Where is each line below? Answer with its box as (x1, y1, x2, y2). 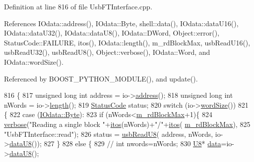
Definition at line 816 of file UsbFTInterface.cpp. (4, 1, 152, 11)
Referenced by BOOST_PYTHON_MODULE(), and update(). (4, 73, 198, 83)
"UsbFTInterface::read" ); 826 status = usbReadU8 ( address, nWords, (4, 128, 213, 139)
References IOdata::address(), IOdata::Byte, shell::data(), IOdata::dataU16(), (4, 18, 239, 28)
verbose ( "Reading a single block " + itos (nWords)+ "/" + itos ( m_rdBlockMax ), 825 (4, 119, 251, 129)
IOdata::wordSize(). (4, 56, 63, 67)
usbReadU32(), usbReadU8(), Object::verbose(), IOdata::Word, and (4, 47, 210, 57)
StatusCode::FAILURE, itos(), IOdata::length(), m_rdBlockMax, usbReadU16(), (4, 37, 251, 47)
